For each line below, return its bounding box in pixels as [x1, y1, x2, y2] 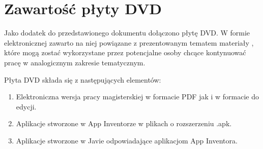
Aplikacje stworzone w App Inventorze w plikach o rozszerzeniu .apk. [16, 118, 232, 129]
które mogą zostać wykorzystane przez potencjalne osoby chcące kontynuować [4, 47, 246, 58]
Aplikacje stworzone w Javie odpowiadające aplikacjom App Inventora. [16, 135, 238, 145]
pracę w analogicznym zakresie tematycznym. [4, 57, 145, 67]
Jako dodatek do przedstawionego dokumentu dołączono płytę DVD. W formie [4, 27, 250, 38]
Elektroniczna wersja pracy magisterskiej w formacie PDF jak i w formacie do [16, 91, 259, 102]
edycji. [16, 101, 37, 111]
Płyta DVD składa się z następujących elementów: [4, 74, 161, 85]
